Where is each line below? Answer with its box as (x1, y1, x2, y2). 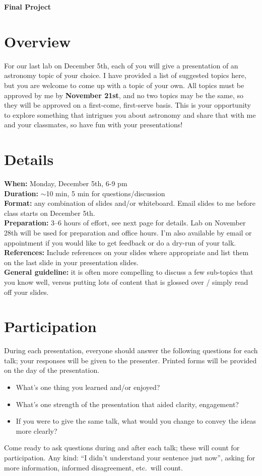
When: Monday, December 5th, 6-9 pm (4, 178, 127, 188)
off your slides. (4, 286, 49, 297)
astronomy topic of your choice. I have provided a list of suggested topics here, (4, 70, 246, 81)
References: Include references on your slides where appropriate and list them (4, 247, 249, 258)
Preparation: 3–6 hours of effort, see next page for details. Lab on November (4, 217, 246, 228)
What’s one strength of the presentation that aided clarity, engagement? (16, 399, 239, 409)
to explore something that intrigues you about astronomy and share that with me (4, 109, 256, 120)
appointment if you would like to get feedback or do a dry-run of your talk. (4, 237, 236, 248)
